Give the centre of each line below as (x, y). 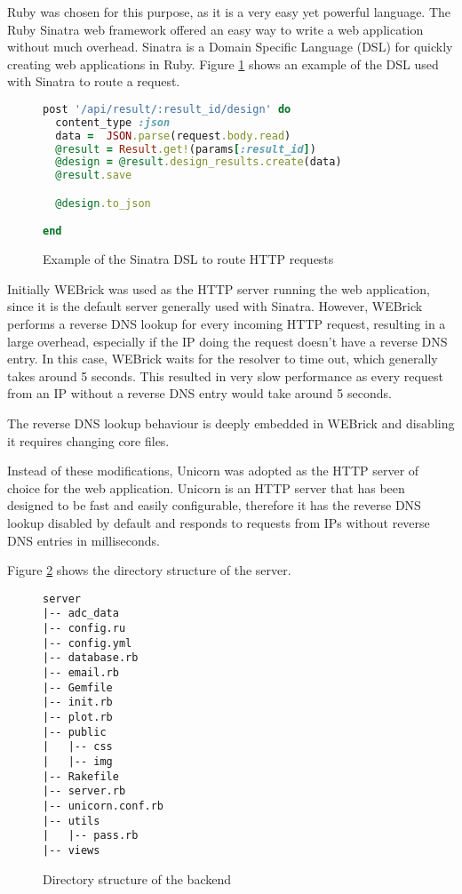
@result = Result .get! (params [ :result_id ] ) (186, 149)
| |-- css (78, 747)
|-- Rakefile (81, 776)
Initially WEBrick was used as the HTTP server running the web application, (219, 288)
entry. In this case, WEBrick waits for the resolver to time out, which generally (223, 359)
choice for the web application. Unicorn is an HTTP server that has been (206, 487)
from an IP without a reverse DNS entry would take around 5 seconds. (199, 393)
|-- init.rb (78, 702)
